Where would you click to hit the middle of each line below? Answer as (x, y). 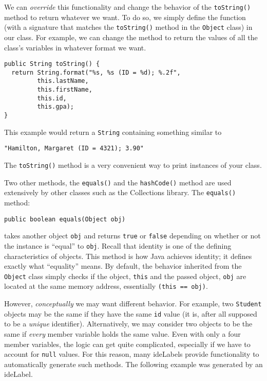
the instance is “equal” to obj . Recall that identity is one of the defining (118, 245)
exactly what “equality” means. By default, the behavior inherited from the (123, 266)
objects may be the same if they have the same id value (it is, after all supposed (131, 313)
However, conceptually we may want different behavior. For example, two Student (133, 304)
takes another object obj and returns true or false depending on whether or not (132, 236)
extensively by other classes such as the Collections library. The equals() (120, 192)
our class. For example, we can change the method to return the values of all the (131, 37)
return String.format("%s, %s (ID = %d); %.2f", (96, 72)
